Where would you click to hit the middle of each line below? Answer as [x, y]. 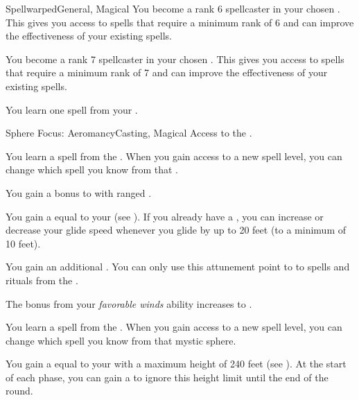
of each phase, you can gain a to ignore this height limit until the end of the [167, 377]
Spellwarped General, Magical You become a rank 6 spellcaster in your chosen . [173, 8]
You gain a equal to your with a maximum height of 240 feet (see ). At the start [176, 364]
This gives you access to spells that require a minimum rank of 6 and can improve [180, 22]
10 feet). [23, 243]
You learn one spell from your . [72, 109]
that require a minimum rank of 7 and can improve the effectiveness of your [167, 72]
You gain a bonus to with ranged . [79, 192]
